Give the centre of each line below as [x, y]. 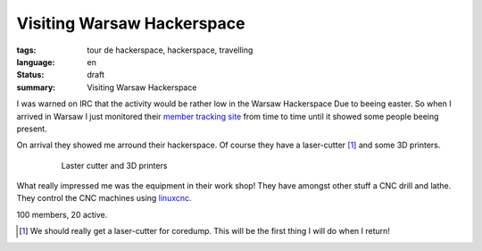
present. [32, 129]
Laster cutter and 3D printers [114, 165]
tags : [26, 50]
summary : [36, 87]
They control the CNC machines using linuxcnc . [104, 198]
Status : [30, 75]
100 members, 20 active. [62, 214]
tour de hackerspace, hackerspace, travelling [170, 50]
